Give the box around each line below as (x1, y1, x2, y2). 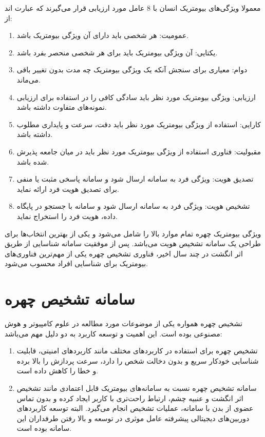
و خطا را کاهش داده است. (16, 365, 99, 376)
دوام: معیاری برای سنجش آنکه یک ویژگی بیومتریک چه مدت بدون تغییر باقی (16, 64, 248, 75)
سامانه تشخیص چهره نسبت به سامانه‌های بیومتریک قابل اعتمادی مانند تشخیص (16, 382, 257, 393)
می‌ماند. (16, 74, 41, 85)
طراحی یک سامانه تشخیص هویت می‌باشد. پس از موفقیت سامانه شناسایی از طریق (5, 238, 261, 249)
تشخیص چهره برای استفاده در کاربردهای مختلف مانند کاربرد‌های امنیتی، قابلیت (16, 345, 258, 356)
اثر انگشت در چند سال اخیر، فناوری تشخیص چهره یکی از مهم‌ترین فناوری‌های (5, 248, 243, 259)
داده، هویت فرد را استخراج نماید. (16, 210, 118, 221)
